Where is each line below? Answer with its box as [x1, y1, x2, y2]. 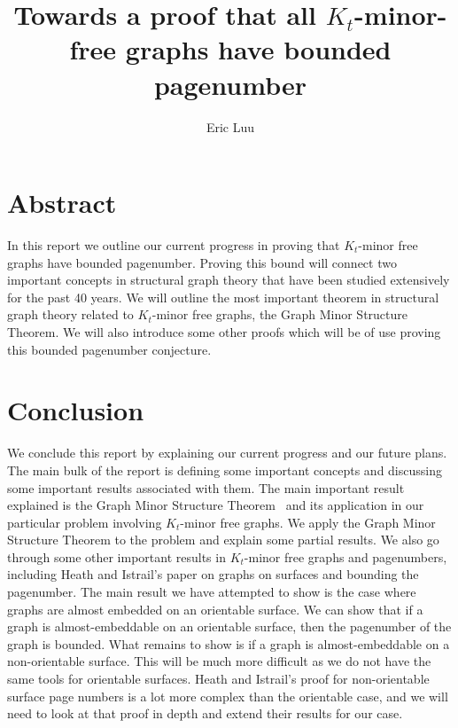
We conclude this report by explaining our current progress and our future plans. [7, 443, 447, 462]
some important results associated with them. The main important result [7, 478, 405, 497]
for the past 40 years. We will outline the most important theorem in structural [7, 287, 439, 306]
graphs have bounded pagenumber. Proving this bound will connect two [7, 253, 397, 271]
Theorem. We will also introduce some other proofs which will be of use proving [7, 323, 441, 341]
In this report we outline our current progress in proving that [7, 236, 340, 254]
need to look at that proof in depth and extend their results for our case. [7, 704, 403, 723]
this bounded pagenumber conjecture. [7, 340, 212, 358]
